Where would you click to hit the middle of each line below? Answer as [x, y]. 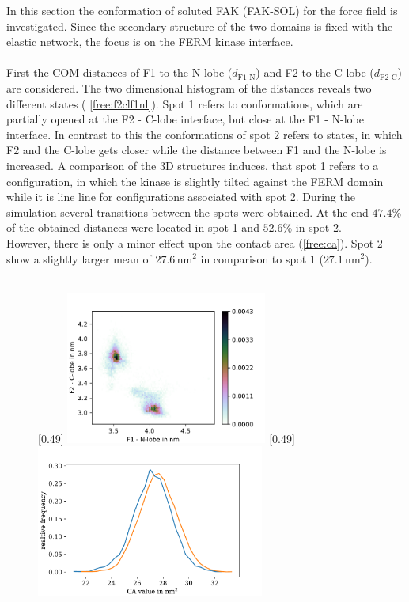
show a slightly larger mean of [79, 258]
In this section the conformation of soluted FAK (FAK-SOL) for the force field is [202, 10]
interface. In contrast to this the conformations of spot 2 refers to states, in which [204, 134]
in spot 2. [318, 227]
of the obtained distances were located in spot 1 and [133, 227]
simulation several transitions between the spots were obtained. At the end [187, 212]
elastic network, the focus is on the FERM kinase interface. [150, 42]
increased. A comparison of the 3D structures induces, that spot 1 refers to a [193, 165]
